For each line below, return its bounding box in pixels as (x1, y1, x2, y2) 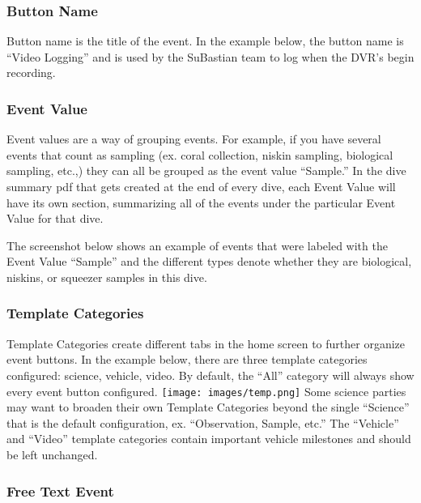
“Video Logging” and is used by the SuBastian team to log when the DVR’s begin (6, 48, 415, 65)
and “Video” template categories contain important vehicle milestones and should (6, 430, 411, 447)
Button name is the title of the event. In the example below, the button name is (6, 32, 404, 49)
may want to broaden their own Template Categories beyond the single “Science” (6, 399, 410, 416)
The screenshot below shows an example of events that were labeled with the (6, 237, 388, 254)
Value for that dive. (6, 210, 104, 227)
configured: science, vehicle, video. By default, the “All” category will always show (6, 366, 415, 383)
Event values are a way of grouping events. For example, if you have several (6, 130, 381, 147)
